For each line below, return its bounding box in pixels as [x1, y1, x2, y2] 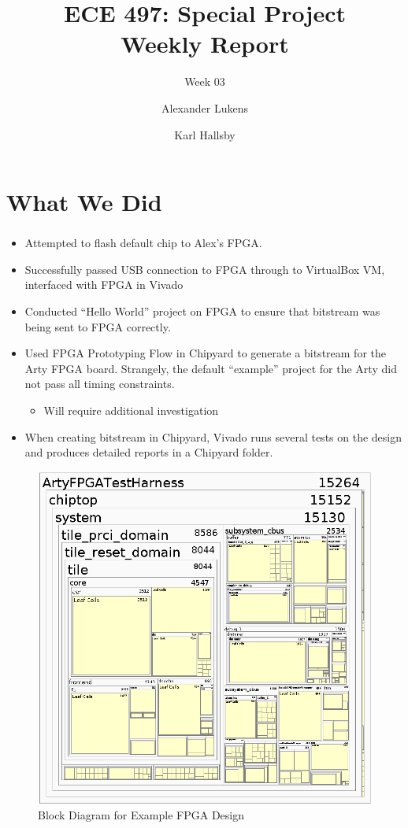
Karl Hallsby [174, 126, 236, 142]
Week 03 [184, 73, 225, 90]
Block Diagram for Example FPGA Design [38, 807, 244, 823]
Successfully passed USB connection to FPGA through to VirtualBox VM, [24, 261, 385, 277]
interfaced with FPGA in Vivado [24, 276, 184, 293]
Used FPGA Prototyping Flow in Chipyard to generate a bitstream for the [24, 345, 386, 361]
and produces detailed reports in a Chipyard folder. [24, 444, 273, 460]
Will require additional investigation [43, 401, 219, 418]
